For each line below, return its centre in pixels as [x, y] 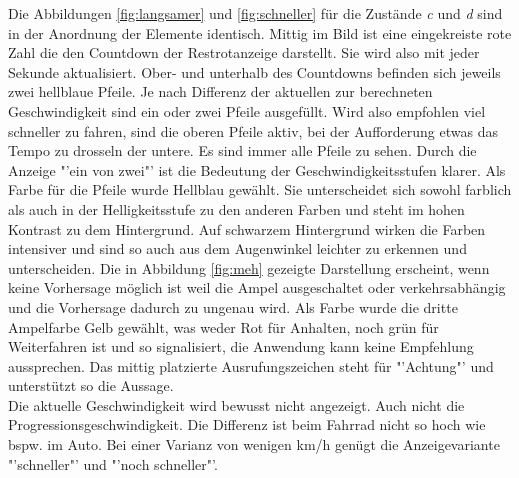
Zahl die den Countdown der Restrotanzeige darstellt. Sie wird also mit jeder [244, 52]
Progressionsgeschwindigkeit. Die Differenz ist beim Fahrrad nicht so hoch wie [247, 424]
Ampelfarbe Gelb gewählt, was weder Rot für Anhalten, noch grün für [223, 326]
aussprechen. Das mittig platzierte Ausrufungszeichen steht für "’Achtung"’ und [251, 365]
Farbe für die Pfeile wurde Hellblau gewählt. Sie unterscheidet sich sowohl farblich [260, 189]
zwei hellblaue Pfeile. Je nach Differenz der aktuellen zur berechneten [220, 91]
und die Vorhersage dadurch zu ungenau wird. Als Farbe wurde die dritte [233, 306]
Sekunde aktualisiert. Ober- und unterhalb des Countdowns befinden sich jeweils [254, 71]
